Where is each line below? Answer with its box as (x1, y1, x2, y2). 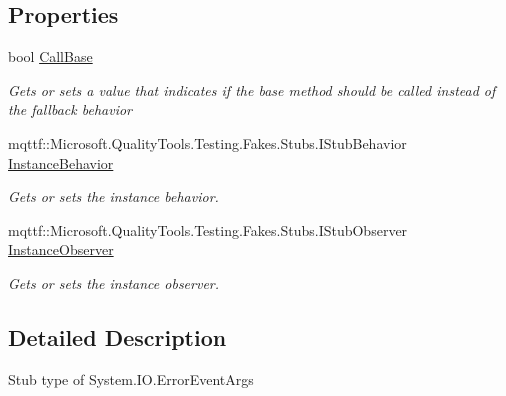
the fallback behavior (8, 99, 132, 120)
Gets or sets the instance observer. (8, 272, 220, 293)
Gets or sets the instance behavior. (8, 186, 219, 207)
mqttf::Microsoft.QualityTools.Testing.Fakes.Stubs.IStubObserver (8, 219, 408, 240)
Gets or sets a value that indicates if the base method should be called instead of (8, 79, 496, 100)
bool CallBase (8, 46, 93, 67)
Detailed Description (8, 321, 227, 352)
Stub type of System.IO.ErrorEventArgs (8, 368, 254, 389)
